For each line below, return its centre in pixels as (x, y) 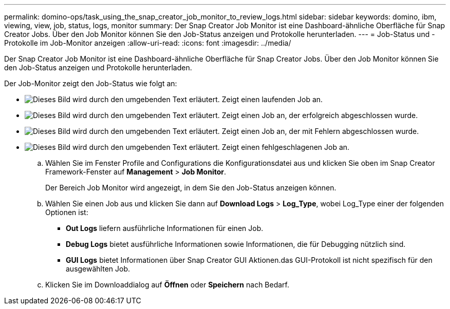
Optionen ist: (67, 212)
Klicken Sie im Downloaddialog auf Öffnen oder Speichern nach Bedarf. (167, 285)
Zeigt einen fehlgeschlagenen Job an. (286, 147)
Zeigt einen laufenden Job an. (272, 99)
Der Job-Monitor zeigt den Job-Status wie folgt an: (91, 83)
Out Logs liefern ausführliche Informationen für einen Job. (165, 228)
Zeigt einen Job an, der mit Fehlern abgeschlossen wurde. (320, 131)
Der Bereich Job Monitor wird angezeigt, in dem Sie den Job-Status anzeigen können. (191, 188)
